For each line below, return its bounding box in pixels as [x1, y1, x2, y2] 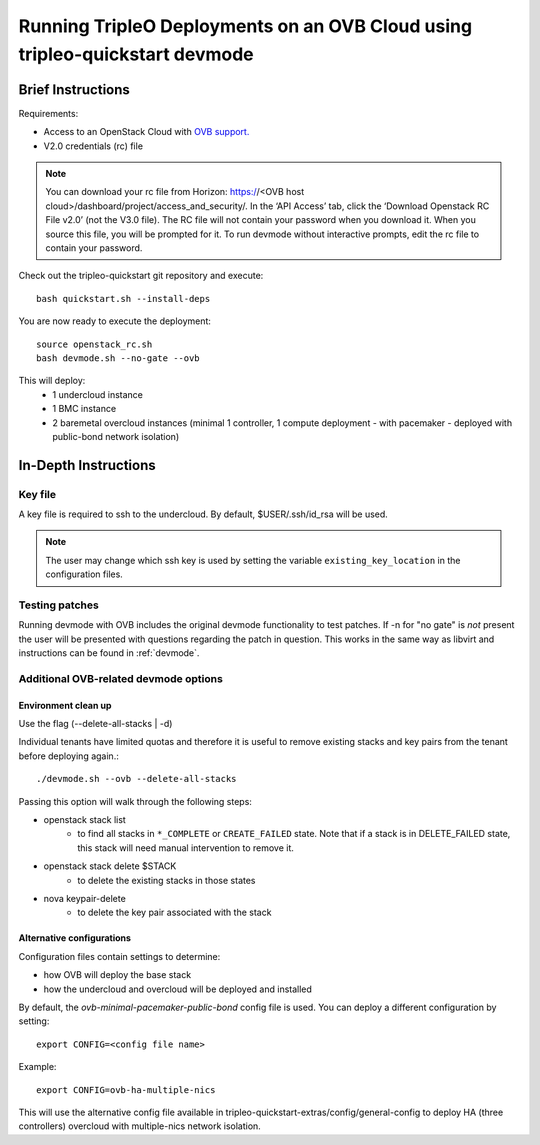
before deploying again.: [18, 750, 119, 762]
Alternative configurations [18, 932, 132, 944]
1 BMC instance [52, 403, 117, 415]
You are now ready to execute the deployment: [18, 315, 212, 327]
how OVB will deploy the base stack [43, 969, 192, 981]
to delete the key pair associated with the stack [77, 906, 272, 919]
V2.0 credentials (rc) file [43, 140, 144, 152]
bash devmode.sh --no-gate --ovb [36, 352, 200, 364]
